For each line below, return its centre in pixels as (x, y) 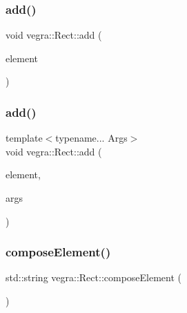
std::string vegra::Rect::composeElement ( (94, 277)
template (24, 138)
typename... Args (91, 138)
